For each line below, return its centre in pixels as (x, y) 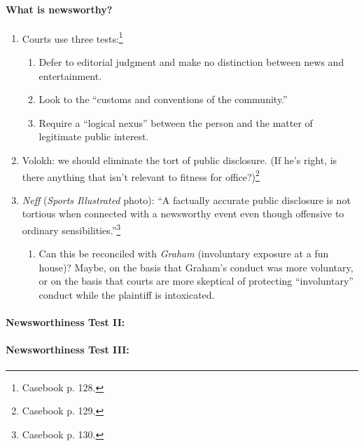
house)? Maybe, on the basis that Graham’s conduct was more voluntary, (196, 267)
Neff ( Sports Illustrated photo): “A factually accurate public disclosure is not (186, 200)
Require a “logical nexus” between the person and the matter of (176, 122)
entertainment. (70, 75)
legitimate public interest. (94, 136)
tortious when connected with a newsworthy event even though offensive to (183, 214)
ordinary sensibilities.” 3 (71, 229)
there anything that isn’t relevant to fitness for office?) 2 (141, 175)
